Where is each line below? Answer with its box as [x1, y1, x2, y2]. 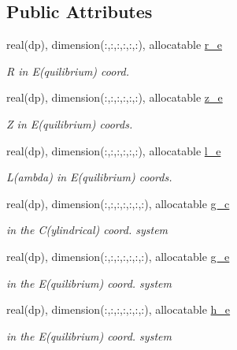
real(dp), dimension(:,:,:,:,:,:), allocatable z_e [6, 89, 223, 106]
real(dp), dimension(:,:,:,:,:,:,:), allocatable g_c [6, 195, 230, 211]
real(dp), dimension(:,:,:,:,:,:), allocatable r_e [6, 36, 223, 53]
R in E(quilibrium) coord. [6, 62, 130, 79]
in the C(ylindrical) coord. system [6, 222, 168, 238]
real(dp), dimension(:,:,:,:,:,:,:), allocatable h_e [6, 301, 231, 318]
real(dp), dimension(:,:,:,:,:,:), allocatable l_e [6, 142, 221, 158]
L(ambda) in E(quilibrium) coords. [6, 169, 172, 185]
